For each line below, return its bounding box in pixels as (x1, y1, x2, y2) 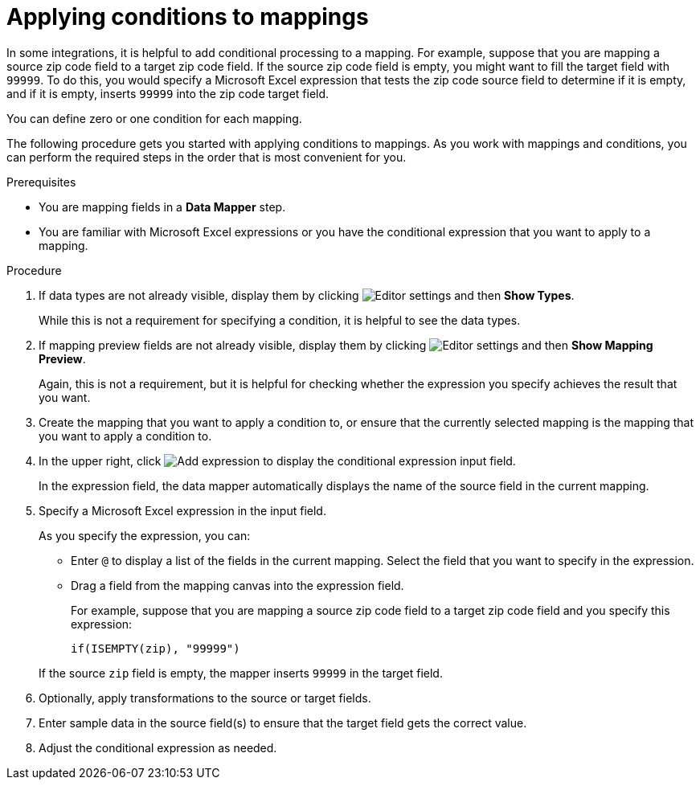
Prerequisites (6, 174, 76, 189)
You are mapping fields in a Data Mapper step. (39, 199, 286, 214)
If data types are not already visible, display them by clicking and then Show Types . (39, 288, 575, 302)
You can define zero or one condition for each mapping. (6, 111, 302, 125)
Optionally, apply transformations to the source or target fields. (39, 690, 371, 705)
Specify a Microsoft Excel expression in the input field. (39, 503, 326, 518)
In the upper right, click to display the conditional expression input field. (39, 453, 516, 468)
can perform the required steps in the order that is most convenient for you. (6, 149, 407, 164)
